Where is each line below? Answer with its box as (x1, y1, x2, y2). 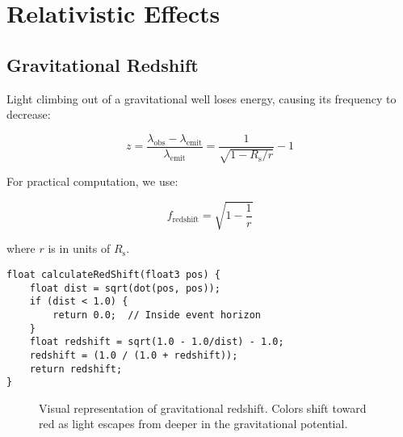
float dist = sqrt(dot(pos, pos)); (29, 282, 220, 294)
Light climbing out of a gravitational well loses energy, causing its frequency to (6, 90, 397, 107)
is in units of (48, 240, 111, 257)
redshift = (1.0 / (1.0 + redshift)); (29, 349, 238, 361)
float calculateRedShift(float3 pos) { (6, 268, 220, 280)
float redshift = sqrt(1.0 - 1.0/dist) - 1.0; (29, 336, 284, 348)
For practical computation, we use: (6, 173, 178, 190)
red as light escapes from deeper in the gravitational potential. (39, 415, 348, 432)
